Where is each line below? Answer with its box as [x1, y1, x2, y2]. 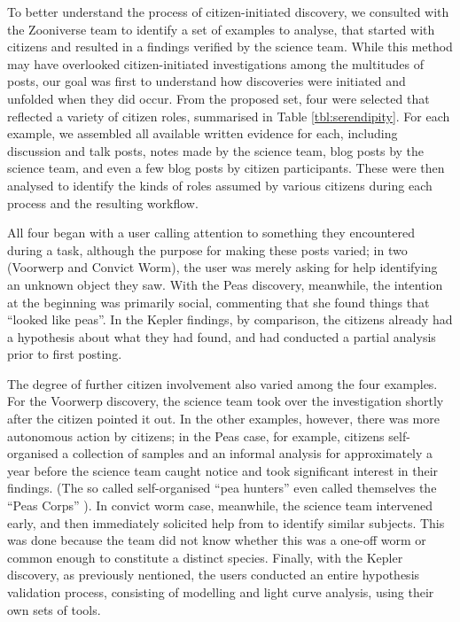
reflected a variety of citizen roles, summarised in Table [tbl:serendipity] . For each [7, 106, 450, 125]
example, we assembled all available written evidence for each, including [7, 124, 398, 143]
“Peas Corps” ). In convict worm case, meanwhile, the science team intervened [7, 496, 433, 515]
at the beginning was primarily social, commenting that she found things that [7, 292, 430, 311]
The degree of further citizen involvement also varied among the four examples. [7, 374, 438, 393]
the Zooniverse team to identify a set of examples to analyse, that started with [7, 19, 435, 38]
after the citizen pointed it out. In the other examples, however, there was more [7, 409, 440, 428]
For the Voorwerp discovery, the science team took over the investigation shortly [7, 392, 444, 410]
